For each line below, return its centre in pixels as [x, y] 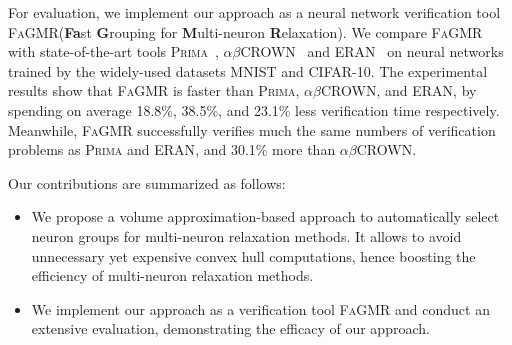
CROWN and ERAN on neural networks [372, 51]
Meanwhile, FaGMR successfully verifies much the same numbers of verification [252, 129]
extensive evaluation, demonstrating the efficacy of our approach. [230, 328]
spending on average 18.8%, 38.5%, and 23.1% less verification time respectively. [254, 109]
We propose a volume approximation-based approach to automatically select [265, 216]
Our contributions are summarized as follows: [147, 182]
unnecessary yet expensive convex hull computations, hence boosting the [253, 255]
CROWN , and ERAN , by [399, 90]
